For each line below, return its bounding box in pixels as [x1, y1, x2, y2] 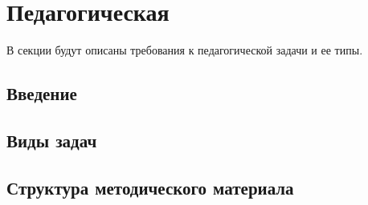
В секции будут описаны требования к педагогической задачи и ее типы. [6, 42, 363, 58]
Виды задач [6, 127, 97, 152]
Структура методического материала [6, 175, 294, 199]
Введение [6, 81, 77, 106]
